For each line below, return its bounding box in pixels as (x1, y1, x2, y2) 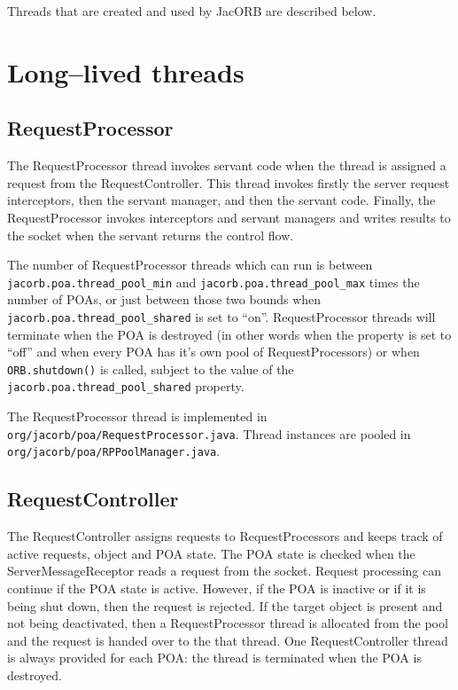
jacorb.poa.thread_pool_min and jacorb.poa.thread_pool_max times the (7, 272, 420, 291)
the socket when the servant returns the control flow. (7, 225, 294, 244)
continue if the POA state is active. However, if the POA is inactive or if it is (7, 579, 426, 598)
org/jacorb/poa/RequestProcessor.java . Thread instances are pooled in (7, 424, 411, 443)
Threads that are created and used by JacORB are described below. (7, 2, 376, 20)
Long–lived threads (7, 53, 245, 90)
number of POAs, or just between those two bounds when (7, 290, 322, 309)
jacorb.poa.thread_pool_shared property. (7, 377, 245, 396)
